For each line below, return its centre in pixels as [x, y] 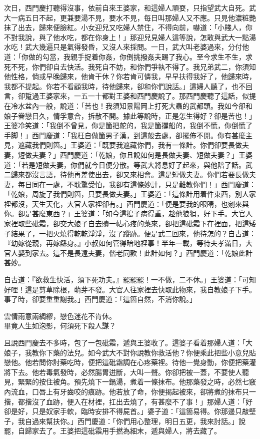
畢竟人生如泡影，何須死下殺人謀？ [60, 326]
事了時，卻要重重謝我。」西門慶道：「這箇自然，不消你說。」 [100, 299]
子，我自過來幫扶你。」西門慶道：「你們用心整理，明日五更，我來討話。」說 [125, 421]
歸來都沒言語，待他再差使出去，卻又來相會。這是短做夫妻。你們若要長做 [130, 174]
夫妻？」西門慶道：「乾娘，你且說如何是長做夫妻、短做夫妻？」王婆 [142, 154]
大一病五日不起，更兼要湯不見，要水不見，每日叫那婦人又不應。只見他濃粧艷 [130, 17]
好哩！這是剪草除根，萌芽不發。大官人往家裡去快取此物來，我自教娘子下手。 [130, 289]
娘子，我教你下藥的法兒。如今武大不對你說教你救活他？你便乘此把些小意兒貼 [130, 352]
